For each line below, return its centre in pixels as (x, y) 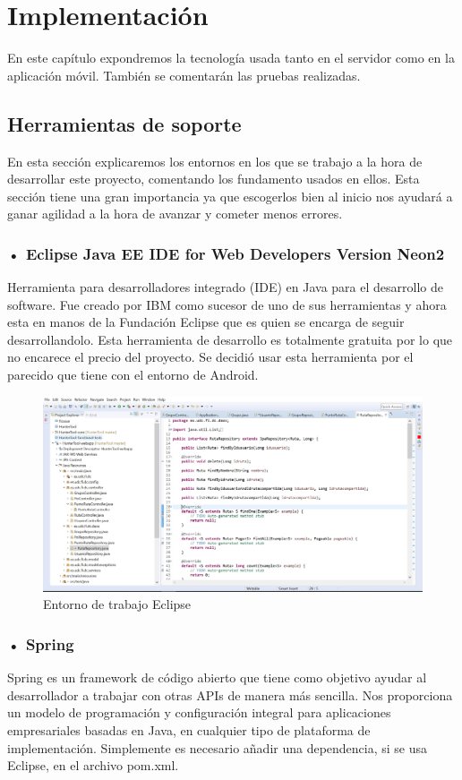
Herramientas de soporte (124, 123)
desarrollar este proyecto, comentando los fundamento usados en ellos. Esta (214, 179)
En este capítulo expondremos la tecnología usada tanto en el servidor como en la (231, 58)
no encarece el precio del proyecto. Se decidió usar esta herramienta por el (210, 357)
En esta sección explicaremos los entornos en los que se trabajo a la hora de (215, 161)
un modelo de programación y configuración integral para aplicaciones (199, 712)
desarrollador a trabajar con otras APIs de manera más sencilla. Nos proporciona (230, 694)
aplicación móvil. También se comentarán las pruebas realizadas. (184, 75)
